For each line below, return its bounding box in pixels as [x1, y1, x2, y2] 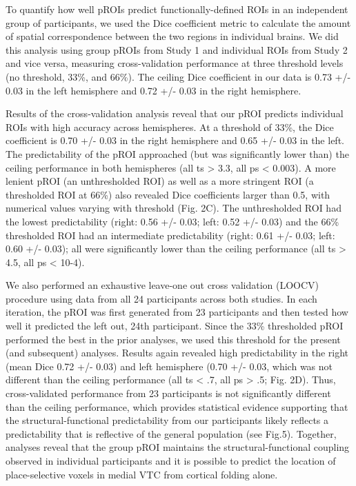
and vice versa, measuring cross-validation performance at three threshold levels [6, 56, 344, 70]
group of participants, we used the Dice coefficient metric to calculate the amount [6, 15, 351, 30]
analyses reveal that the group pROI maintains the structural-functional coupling [6, 440, 350, 454]
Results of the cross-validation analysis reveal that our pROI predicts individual [6, 106, 344, 121]
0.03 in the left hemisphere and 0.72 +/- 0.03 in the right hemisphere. [6, 83, 301, 97]
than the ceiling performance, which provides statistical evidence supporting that [6, 399, 348, 414]
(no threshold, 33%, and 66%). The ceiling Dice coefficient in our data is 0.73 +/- [6, 69, 351, 83]
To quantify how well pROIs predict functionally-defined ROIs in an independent [6, 2, 348, 16]
